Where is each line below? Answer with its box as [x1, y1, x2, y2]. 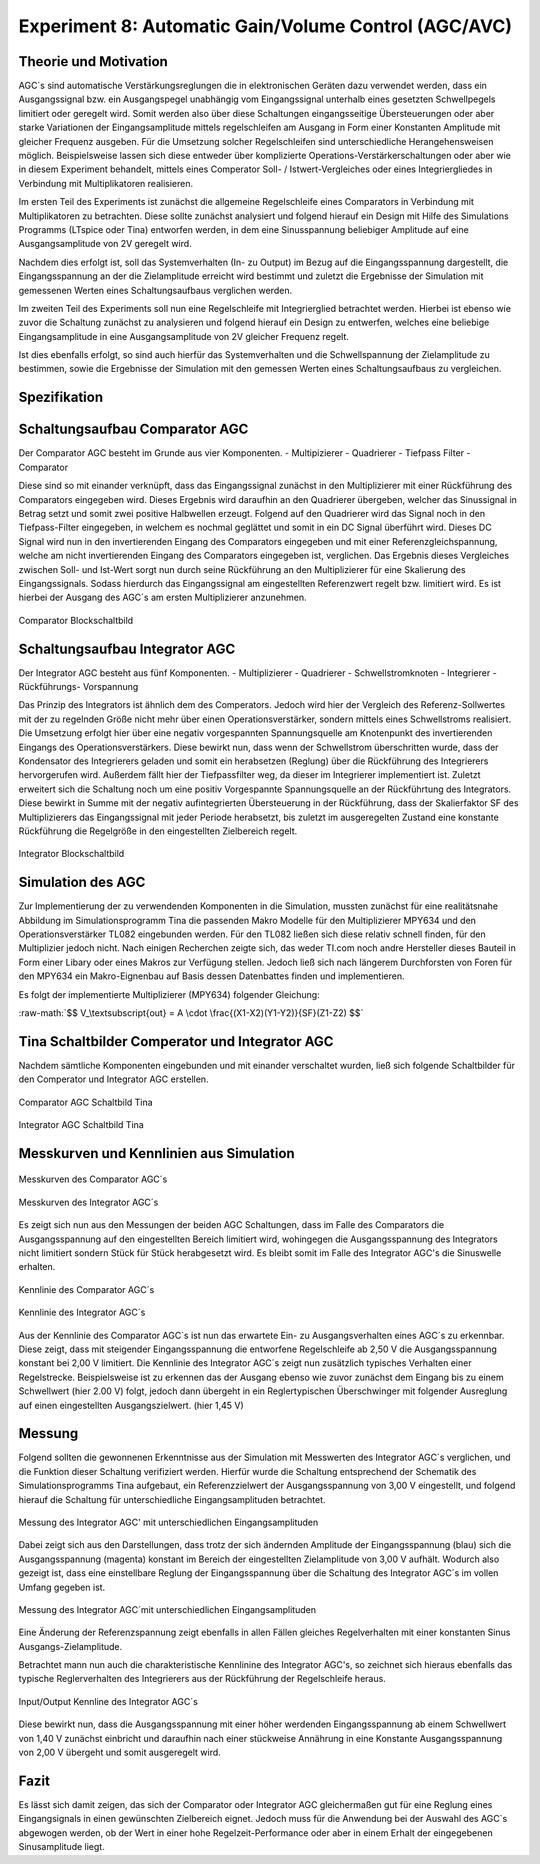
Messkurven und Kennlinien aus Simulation [18, 1145, 295, 1162]
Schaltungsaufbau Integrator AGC [18, 640, 236, 657]
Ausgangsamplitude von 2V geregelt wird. [18, 238, 192, 250]
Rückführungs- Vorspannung [18, 681, 139, 692]
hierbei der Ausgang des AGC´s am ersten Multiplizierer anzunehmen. [18, 591, 307, 604]
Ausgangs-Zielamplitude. [18, 1640, 123, 1652]
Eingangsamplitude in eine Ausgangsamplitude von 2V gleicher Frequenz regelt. [18, 330, 350, 342]
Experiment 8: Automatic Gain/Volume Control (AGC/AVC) [18, 15, 512, 37]
